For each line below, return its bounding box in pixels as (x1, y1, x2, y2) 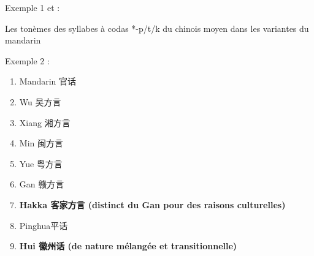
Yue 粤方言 (19, 157, 63, 170)
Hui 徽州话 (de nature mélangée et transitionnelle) (19, 239, 237, 252)
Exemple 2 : (5, 54, 50, 67)
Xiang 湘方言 (19, 116, 71, 129)
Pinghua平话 (19, 219, 68, 232)
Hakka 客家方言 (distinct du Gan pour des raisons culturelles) (19, 198, 286, 211)
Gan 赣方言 (19, 178, 64, 190)
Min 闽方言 (19, 137, 63, 149)
